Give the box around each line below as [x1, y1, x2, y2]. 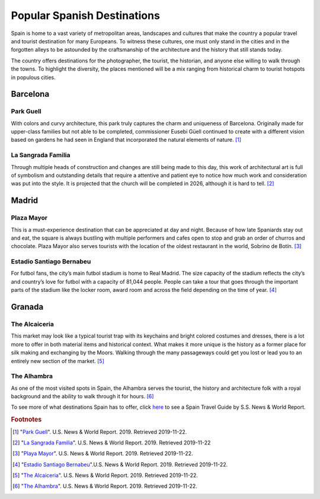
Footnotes [11, 415, 42, 424]
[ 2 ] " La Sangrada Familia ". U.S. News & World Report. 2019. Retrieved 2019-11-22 [12, 439, 211, 446]
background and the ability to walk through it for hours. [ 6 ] [11, 393, 154, 400]
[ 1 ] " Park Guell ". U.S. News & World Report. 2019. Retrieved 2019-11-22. [12, 428, 187, 436]
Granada [11, 302, 44, 312]
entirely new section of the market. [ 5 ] [11, 357, 105, 364]
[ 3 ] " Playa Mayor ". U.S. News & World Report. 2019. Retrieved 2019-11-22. [12, 450, 193, 457]
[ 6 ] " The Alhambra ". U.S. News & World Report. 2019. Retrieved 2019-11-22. [12, 482, 198, 490]
